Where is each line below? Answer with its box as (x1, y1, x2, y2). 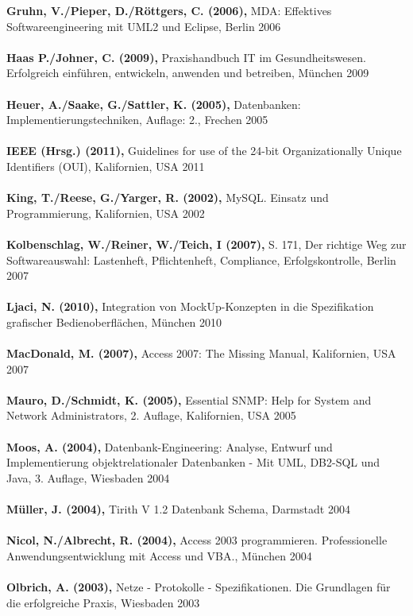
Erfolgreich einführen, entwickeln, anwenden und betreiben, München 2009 (6, 64, 369, 81)
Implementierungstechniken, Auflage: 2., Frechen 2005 (6, 111, 268, 128)
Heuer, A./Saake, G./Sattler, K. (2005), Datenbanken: (6, 95, 301, 112)
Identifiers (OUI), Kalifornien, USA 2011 (6, 157, 205, 174)
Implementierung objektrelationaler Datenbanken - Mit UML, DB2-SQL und (6, 454, 380, 471)
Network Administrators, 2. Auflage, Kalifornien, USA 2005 (6, 407, 296, 424)
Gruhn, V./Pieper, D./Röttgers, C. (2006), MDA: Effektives (6, 2, 332, 18)
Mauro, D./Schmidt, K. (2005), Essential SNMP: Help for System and (6, 391, 372, 408)
